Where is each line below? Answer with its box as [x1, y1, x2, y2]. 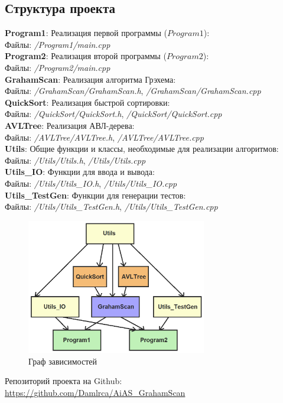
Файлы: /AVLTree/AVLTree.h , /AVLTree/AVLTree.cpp [5, 131, 204, 143]
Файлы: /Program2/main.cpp [5, 61, 110, 73]
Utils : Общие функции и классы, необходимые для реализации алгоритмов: [5, 142, 279, 155]
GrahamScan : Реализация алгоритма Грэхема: [5, 73, 176, 85]
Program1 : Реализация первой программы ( [5, 27, 167, 39]
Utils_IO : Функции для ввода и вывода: [5, 165, 155, 178]
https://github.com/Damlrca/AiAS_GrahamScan [5, 386, 186, 398]
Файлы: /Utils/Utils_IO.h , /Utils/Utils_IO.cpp [5, 177, 177, 189]
